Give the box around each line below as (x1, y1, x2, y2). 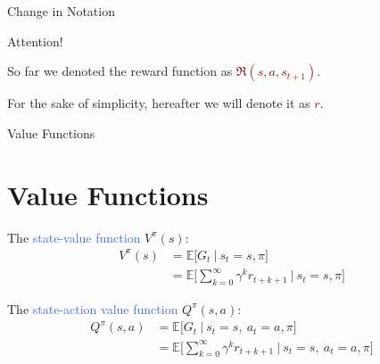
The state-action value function (7, 299, 178, 318)
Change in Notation (7, 2, 115, 20)
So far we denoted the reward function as (7, 62, 233, 80)
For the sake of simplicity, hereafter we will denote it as (7, 94, 310, 112)
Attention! (7, 31, 63, 50)
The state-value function (7, 227, 141, 246)
